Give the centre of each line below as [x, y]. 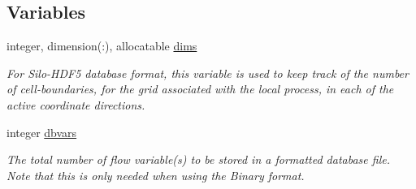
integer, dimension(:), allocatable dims [102, 46]
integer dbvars [42, 132]
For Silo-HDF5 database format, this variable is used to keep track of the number [208, 73]
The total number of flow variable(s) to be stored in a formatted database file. [198, 159]
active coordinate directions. [76, 104]
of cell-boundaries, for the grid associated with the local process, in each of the [200, 89]
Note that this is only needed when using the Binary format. [156, 175]
